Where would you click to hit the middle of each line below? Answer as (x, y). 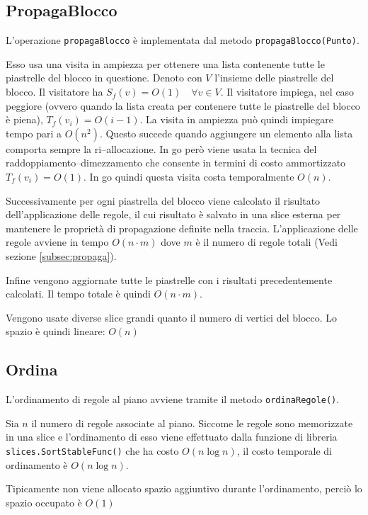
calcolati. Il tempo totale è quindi (78, 294)
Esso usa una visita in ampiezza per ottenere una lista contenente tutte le (165, 63)
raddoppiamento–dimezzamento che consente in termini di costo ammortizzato (176, 163)
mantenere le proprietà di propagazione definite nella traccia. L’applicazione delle (182, 228)
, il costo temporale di (284, 451)
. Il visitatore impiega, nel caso (287, 92)
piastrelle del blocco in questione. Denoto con (104, 78)
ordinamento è (37, 464)
